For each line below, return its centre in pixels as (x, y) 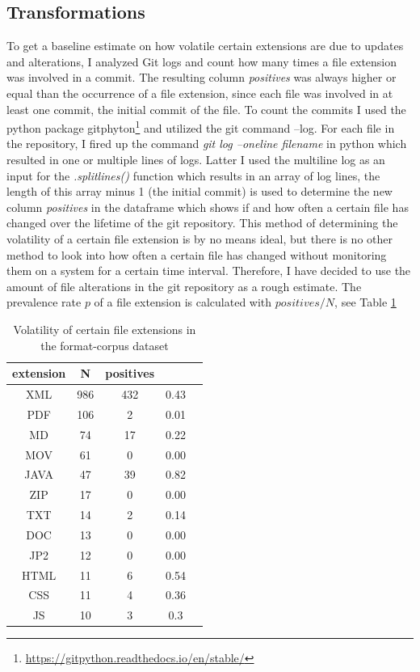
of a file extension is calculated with (183, 302)
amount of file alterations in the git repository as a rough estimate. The (184, 286)
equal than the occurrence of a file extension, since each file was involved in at (200, 93)
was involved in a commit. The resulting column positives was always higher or (202, 77)
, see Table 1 (365, 302)
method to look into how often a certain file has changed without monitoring (197, 254)
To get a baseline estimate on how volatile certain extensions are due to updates (205, 46)
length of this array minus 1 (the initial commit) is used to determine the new (199, 191)
